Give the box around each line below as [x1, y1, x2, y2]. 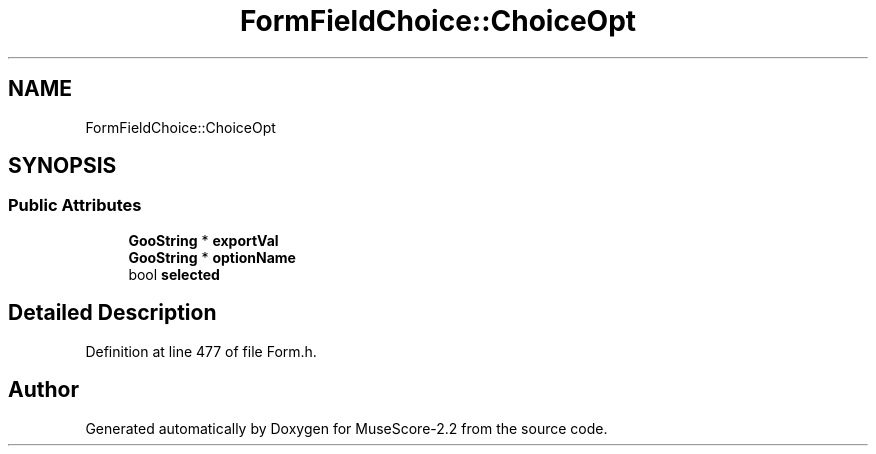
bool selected [128, 265, 220, 283]
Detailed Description [8, 300, 217, 326]
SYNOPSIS [8, 153, 117, 179]
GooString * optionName [128, 248, 296, 266]
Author [8, 377, 79, 403]
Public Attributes [8, 195, 142, 216]
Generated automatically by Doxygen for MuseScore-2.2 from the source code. [85, 419, 608, 437]
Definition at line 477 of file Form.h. [85, 342, 317, 360]
